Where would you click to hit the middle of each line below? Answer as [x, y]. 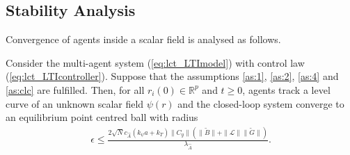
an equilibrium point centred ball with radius [102, 117]
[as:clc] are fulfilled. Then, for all [75, 89]
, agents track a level [286, 89]
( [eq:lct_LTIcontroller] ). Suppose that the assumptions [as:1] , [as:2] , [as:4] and [172, 76]
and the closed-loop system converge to [261, 103]
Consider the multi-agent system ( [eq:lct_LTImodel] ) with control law [155, 62]
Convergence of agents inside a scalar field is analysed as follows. [143, 39]
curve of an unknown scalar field [75, 103]
